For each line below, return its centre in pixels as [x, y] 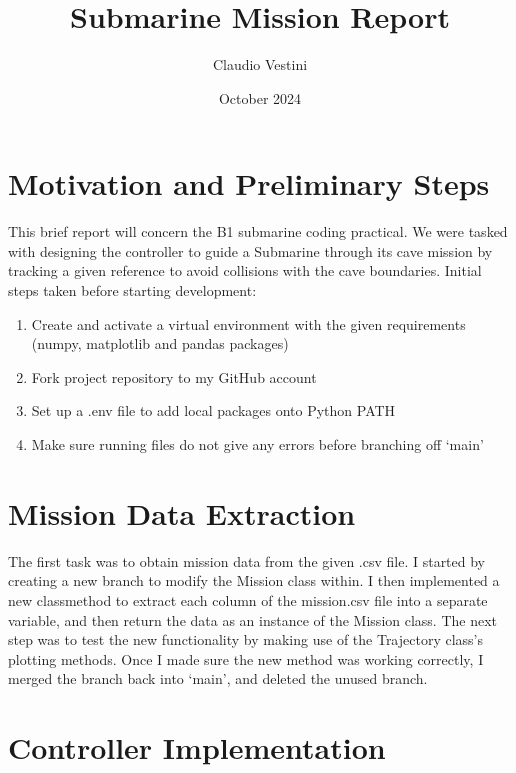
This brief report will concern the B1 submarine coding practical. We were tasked [258, 231]
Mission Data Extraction [182, 512]
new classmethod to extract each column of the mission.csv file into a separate [248, 599]
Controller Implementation [197, 747]
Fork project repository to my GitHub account [174, 376]
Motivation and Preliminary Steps [249, 183]
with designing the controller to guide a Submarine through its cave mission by [250, 250]
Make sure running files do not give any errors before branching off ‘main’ [257, 444]
